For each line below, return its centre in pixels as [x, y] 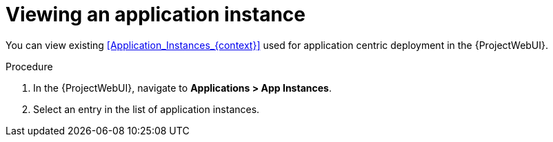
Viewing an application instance [155, 14]
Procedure [29, 66]
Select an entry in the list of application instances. [147, 109]
